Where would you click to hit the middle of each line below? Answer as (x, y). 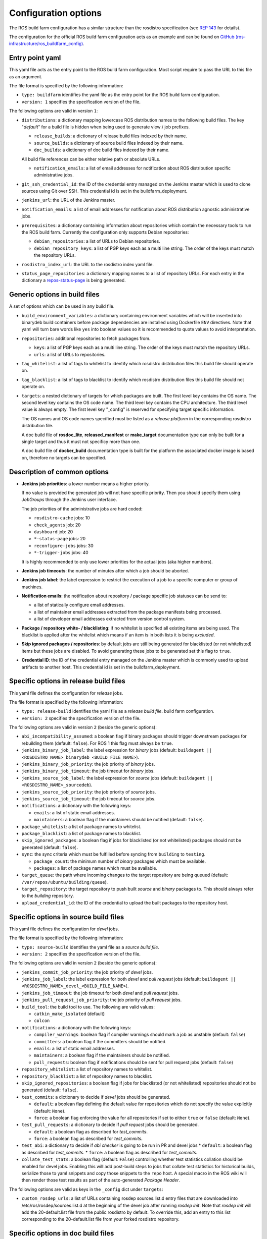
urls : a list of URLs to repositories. (70, 354)
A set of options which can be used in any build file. (62, 306)
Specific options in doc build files (62, 1233)
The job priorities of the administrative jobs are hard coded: (82, 508)
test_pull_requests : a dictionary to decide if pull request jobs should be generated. (110, 1125)
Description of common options (59, 472)
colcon (42, 1021)
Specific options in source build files (67, 917)
